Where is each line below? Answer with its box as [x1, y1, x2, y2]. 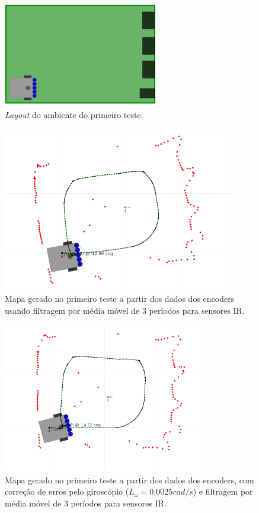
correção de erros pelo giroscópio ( [5, 485, 129, 498]
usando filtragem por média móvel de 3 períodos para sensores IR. [5, 304, 245, 316]
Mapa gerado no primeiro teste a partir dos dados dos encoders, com [5, 473, 254, 486]
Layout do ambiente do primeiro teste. [5, 109, 143, 121]
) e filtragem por [193, 485, 253, 498]
